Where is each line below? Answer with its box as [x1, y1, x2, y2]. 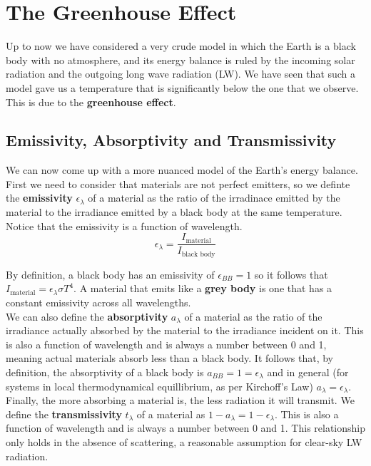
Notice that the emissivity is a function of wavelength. [6, 218, 243, 233]
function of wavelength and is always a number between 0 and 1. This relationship [6, 420, 365, 435]
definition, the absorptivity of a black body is [6, 364, 204, 379]
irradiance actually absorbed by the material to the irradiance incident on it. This [6, 323, 364, 338]
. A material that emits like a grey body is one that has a [73, 281, 332, 296]
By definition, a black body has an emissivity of [6, 266, 215, 281]
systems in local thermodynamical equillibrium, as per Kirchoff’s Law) [6, 378, 313, 393]
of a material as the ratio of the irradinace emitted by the [88, 190, 340, 205]
